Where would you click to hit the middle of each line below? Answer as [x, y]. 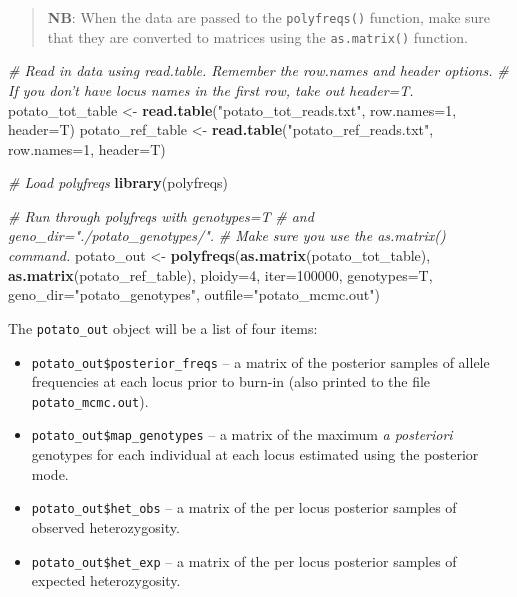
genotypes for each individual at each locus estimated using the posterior [255, 454]
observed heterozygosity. [105, 526]
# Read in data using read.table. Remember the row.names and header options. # [258, 70]
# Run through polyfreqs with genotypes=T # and [161, 215]
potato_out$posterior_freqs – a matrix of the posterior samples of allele [260, 361]
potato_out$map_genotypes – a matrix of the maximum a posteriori [242, 434]
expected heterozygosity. [106, 580]
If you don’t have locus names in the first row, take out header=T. [211, 89]
